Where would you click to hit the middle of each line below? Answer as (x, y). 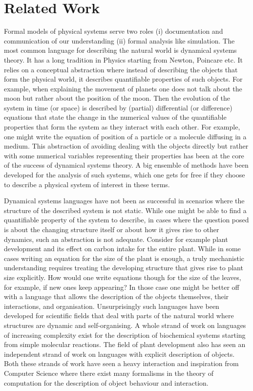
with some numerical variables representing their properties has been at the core (124, 155)
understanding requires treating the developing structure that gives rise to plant (124, 268)
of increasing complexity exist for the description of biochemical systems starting (125, 335)
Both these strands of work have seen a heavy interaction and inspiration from (121, 363)
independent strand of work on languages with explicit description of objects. (119, 354)
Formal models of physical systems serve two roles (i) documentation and (114, 31)
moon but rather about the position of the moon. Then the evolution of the (117, 98)
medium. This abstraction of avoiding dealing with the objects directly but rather (126, 146)
